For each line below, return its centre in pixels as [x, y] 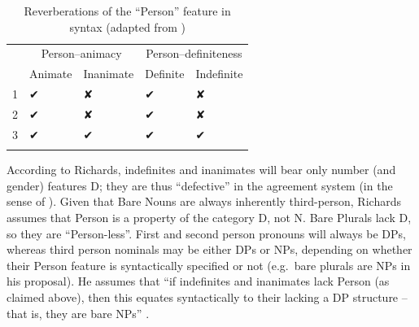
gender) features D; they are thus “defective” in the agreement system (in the [200, 185]
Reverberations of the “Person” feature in [127, 11]
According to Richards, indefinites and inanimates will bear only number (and [201, 170]
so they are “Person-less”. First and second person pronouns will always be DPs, [206, 233]
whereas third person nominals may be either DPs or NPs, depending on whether [209, 249]
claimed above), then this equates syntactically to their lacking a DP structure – [207, 296]
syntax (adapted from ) [127, 26]
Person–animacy [81, 53]
